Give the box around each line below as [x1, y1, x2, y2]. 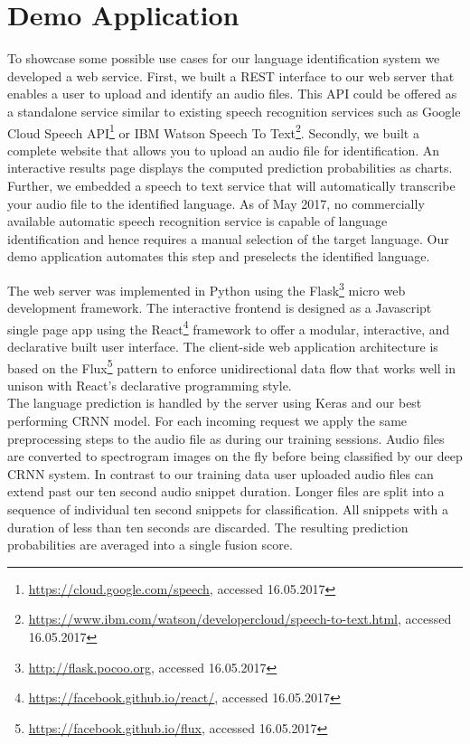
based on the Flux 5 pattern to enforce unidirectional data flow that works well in [7, 355, 456, 377]
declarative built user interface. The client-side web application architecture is [7, 337, 438, 355]
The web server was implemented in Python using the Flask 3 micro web [7, 278, 406, 299]
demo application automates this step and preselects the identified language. [7, 247, 430, 266]
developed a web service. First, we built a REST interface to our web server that [7, 66, 455, 85]
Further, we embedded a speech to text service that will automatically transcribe [7, 175, 456, 194]
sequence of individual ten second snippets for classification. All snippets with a [7, 500, 448, 518]
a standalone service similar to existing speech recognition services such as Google [7, 101, 461, 120]
